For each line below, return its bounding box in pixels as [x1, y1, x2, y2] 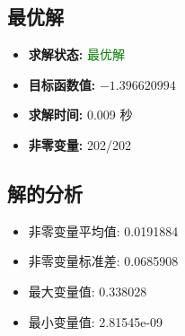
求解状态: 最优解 [28, 45, 125, 64]
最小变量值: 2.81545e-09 [28, 312, 163, 331]
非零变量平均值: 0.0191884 [28, 221, 179, 240]
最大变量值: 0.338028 [28, 281, 147, 300]
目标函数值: [28, 75, 96, 93]
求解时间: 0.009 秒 [28, 105, 133, 124]
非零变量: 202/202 [28, 135, 131, 154]
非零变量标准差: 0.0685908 [28, 252, 179, 270]
